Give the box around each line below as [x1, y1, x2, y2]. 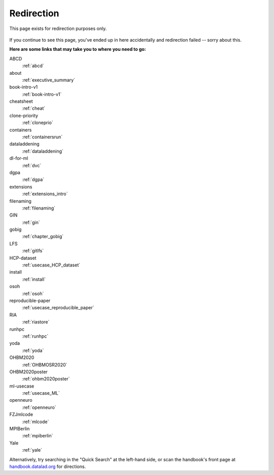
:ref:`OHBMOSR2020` [22, 362, 67, 368]
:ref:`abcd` [22, 63, 44, 69]
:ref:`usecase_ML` [22, 390, 60, 396]
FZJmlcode [9, 411, 33, 418]
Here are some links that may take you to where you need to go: [9, 46, 147, 52]
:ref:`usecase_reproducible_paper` [22, 305, 94, 311]
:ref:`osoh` [22, 290, 44, 296]
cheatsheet [9, 98, 33, 104]
